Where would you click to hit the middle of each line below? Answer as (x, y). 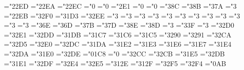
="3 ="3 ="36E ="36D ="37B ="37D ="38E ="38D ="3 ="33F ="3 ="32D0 (119, 25)
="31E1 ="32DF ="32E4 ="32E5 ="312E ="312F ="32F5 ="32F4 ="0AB (115, 63)
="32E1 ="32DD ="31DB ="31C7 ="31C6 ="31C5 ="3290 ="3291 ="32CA (118, 34)
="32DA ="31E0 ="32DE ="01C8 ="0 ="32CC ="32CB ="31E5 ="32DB (114, 53)
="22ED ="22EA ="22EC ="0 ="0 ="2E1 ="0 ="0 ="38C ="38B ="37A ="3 (120, 6)
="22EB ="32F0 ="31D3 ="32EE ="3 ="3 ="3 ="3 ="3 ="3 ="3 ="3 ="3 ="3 (122, 15)
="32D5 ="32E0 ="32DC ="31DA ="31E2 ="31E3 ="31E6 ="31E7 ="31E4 (118, 44)
